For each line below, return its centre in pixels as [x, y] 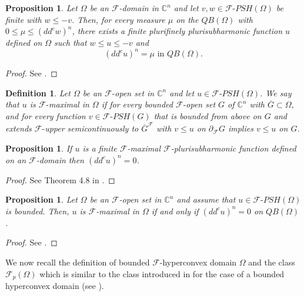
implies [240, 128]
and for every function [46, 116]
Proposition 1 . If [39, 148]
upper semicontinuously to [92, 128]
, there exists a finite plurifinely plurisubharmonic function [177, 31]
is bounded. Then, [37, 211]
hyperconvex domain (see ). [55, 285]
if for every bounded [137, 104]
